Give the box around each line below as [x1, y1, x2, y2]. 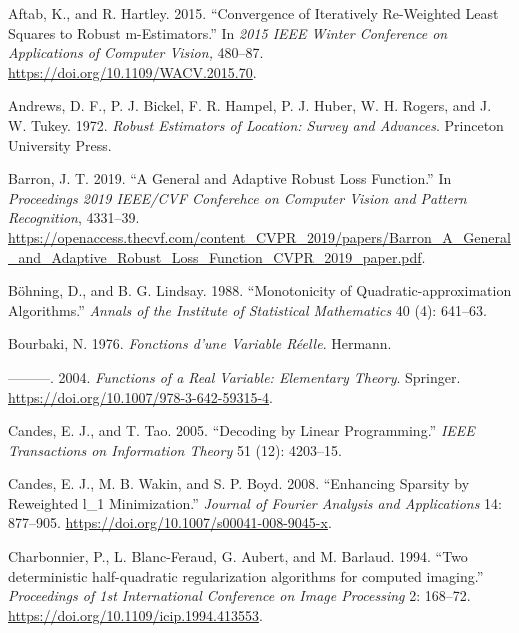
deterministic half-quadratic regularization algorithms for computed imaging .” [8, 565, 484, 586]
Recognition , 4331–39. [8, 207, 140, 228]
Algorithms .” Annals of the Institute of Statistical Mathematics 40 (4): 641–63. [8, 299, 487, 320]
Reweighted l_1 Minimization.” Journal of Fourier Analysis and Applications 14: [8, 492, 502, 513]
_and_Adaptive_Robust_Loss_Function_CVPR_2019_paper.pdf [8, 246, 422, 267]
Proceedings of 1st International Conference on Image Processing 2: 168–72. [8, 585, 471, 606]
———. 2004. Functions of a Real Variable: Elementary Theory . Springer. [8, 366, 461, 387]
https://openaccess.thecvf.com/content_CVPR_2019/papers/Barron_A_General [8, 226, 511, 247]
